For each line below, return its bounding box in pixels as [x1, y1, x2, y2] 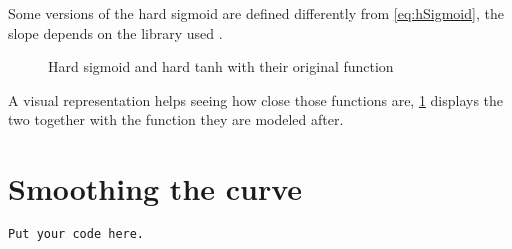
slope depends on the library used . [8, 22, 223, 43]
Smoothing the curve [8, 168, 303, 209]
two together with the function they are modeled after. [8, 109, 344, 130]
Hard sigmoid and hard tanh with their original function [48, 56, 394, 77]
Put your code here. [8, 227, 145, 242]
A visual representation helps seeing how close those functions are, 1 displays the [8, 89, 504, 110]
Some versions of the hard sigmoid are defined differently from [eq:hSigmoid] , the [8, 3, 504, 23]
